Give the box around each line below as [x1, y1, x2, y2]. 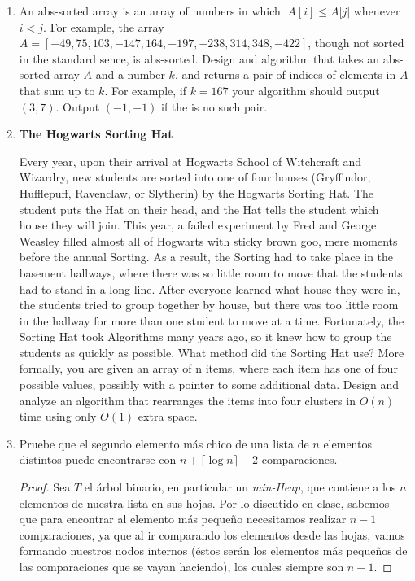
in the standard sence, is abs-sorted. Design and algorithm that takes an [19, 50, 380, 67]
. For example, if [104, 81, 186, 98]
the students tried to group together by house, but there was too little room [19, 296, 399, 313]
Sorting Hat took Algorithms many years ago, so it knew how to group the [19, 328, 392, 345]
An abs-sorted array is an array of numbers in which [19, 2, 281, 19]
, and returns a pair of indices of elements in [174, 66, 396, 83]
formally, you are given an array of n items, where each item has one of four [19, 360, 398, 377]
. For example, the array [43, 18, 164, 35]
